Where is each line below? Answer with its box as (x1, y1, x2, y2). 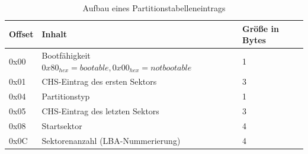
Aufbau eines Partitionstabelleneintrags (82, 2, 226, 14)
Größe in (242, 22, 279, 34)
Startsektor (41, 120, 82, 131)
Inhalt (41, 28, 68, 40)
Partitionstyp (41, 90, 90, 102)
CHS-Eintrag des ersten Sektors (41, 75, 157, 88)
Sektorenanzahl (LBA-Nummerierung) (41, 134, 181, 146)
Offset (9, 28, 34, 40)
